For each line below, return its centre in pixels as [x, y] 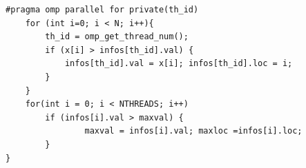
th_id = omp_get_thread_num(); [117, 37]
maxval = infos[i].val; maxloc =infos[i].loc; [193, 131]
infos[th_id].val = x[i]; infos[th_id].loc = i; [179, 64]
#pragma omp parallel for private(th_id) [102, 10]
